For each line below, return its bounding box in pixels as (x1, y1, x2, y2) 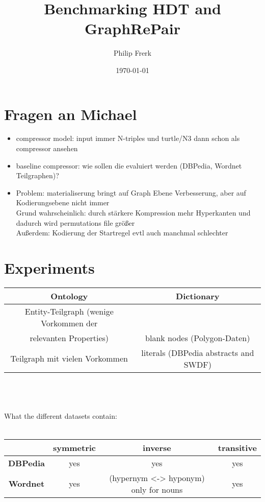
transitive (218, 441, 257, 453)
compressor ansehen (16, 143, 78, 154)
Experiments (4, 257, 95, 278)
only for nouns (131, 483, 183, 495)
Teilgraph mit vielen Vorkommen (10, 352, 128, 365)
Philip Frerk (113, 47, 151, 58)
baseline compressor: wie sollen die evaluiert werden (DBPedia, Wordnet (16, 160, 242, 171)
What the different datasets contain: (4, 410, 117, 421)
